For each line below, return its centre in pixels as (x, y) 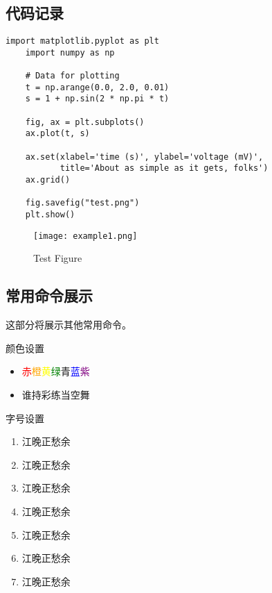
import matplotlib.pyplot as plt (82, 41)
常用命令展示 (49, 295)
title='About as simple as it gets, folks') (164, 168)
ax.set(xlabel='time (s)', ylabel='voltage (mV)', (144, 157)
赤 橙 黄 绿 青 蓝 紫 (56, 371)
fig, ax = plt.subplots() (85, 122)
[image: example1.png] (85, 236)
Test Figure (58, 258)
